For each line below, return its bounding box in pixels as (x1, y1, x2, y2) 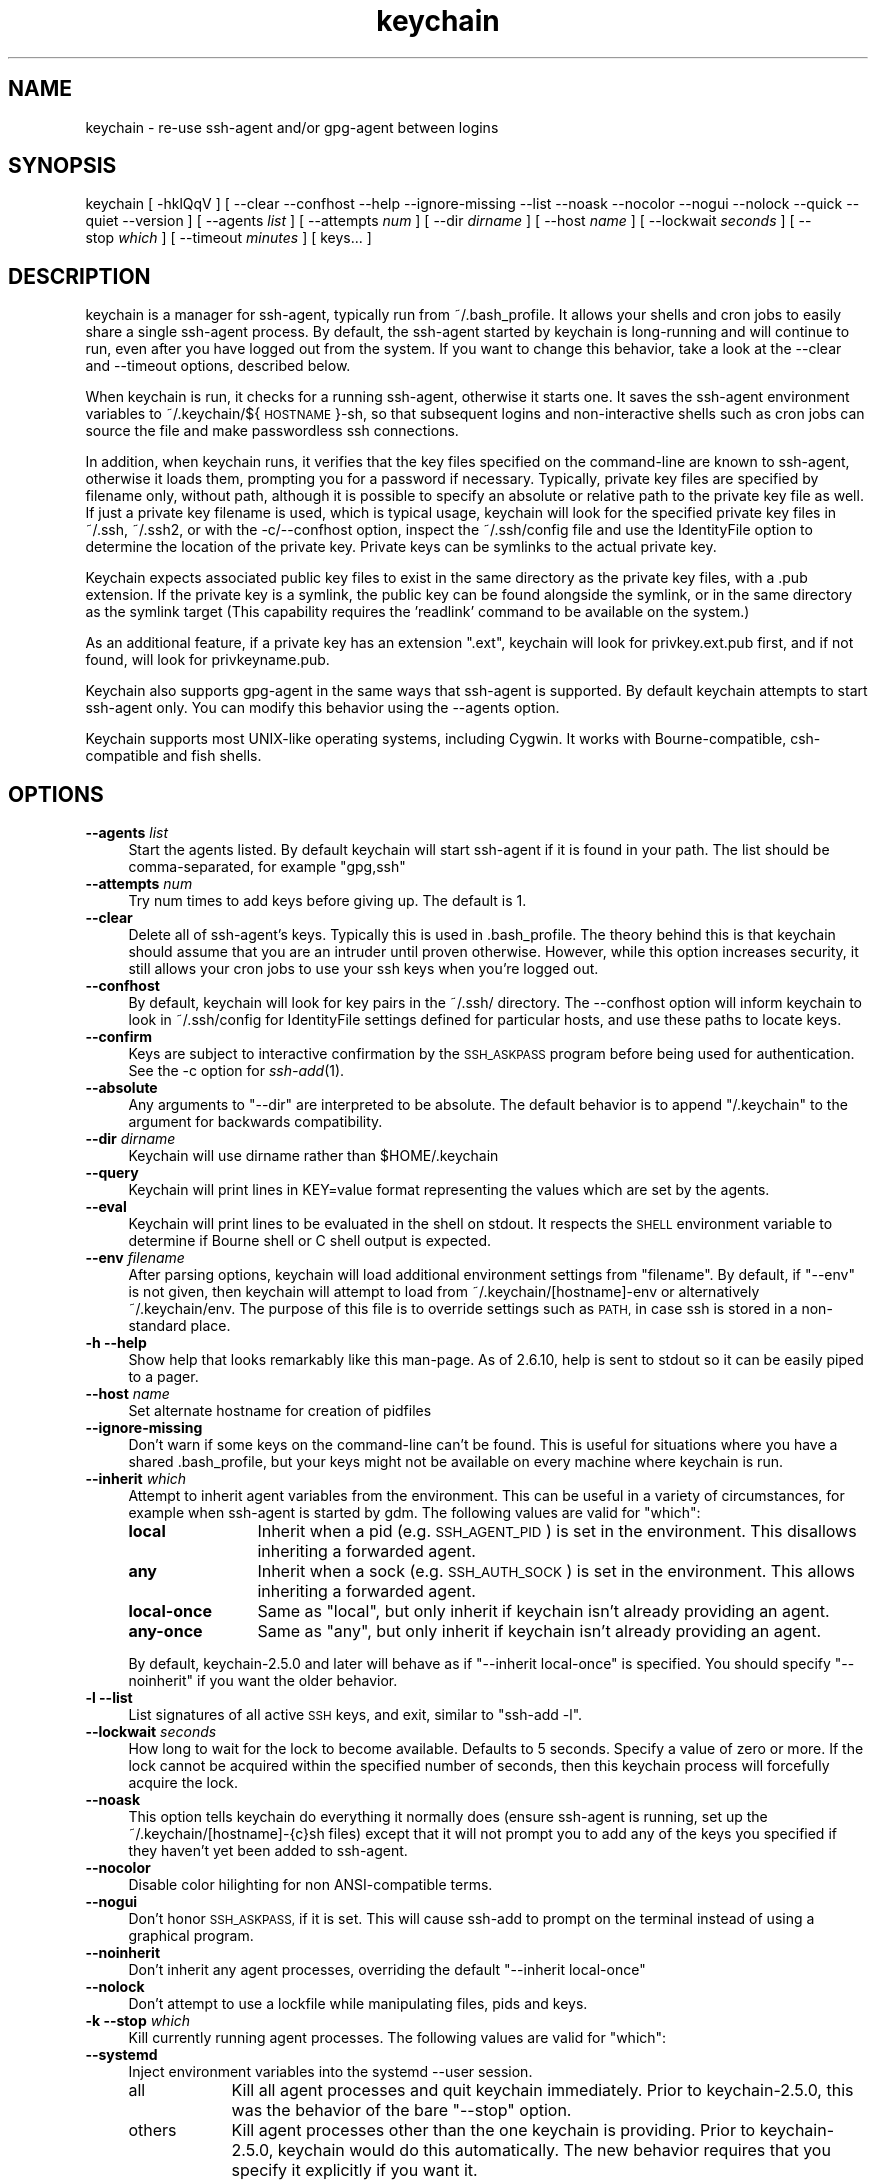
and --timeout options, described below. (85, 357, 351, 375)
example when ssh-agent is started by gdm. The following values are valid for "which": (128, 1504, 701, 1522)
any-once (128, 1621, 203, 1642)
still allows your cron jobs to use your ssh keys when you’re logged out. (128, 960, 599, 978)
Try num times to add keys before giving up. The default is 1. (128, 892, 527, 910)
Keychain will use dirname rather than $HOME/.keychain (128, 1147, 499, 1165)
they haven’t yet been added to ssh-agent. (128, 1842, 408, 1860)
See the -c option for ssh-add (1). (128, 1062, 345, 1080)
